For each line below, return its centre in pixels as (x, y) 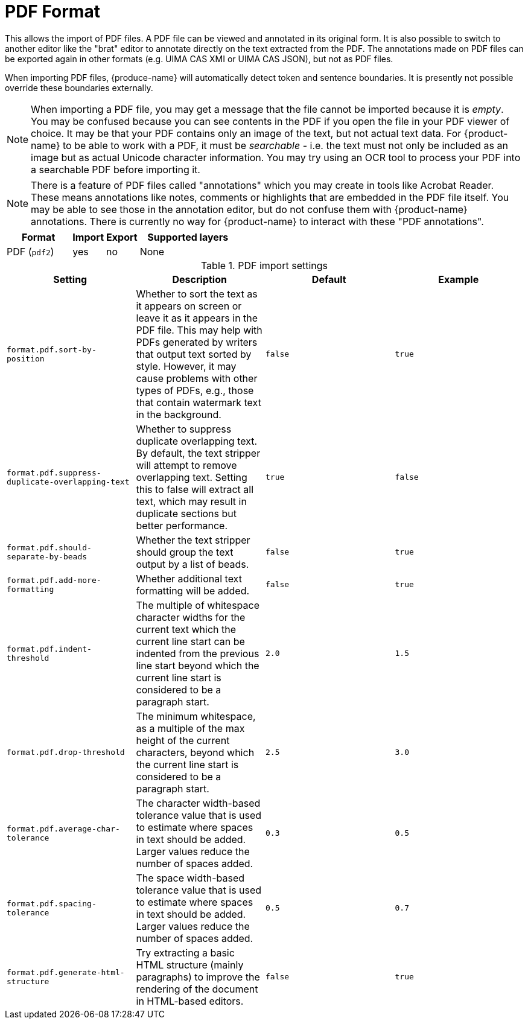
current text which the (186, 629)
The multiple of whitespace (198, 605)
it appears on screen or (189, 306)
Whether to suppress (184, 429)
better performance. (182, 525)
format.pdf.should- (49, 547)
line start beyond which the (198, 665)
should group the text (185, 552)
